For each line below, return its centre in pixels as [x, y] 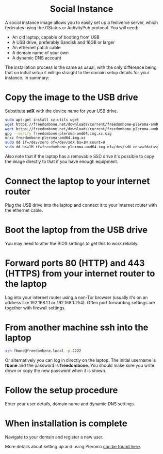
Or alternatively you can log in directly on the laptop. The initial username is [81, 360]
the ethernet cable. [24, 210]
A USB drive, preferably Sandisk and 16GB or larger [63, 42]
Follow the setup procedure [61, 390]
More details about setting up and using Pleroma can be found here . [73, 446]
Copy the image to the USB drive [72, 97]
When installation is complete [66, 423]
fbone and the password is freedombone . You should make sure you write [80, 365]
